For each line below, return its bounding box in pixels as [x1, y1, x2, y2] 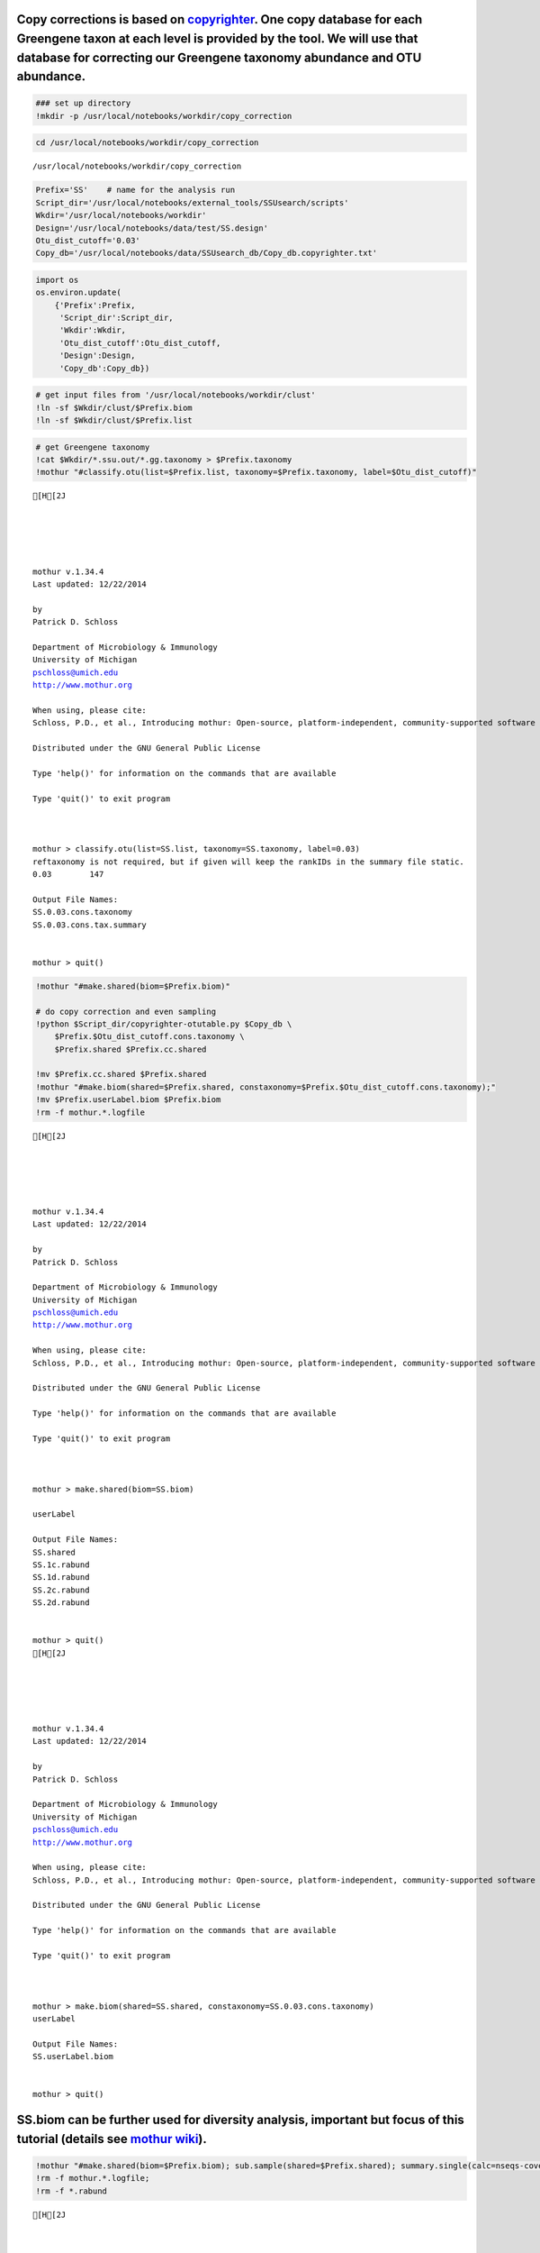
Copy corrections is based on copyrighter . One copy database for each [16, 12, 423, 27]
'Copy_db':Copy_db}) [58, 363, 150, 373]
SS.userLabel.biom [32, 2051, 114, 2062]
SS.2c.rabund [32, 1584, 90, 1595]
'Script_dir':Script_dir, [58, 313, 175, 324]
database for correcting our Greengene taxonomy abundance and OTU [16, 50, 422, 65]
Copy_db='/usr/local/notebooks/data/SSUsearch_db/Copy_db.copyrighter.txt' [35, 248, 378, 259]
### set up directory [35, 98, 131, 108]
